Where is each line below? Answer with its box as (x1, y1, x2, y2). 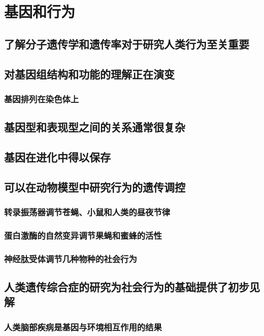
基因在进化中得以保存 (4, 149, 111, 164)
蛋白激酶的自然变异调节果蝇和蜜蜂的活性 (4, 229, 162, 241)
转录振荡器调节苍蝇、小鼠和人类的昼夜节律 (4, 206, 171, 218)
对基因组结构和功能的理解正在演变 (4, 66, 175, 81)
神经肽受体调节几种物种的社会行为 (4, 252, 137, 265)
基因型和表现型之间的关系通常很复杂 (4, 119, 185, 135)
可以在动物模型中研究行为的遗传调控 (4, 179, 185, 194)
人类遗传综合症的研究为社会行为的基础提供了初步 (4, 279, 249, 295)
